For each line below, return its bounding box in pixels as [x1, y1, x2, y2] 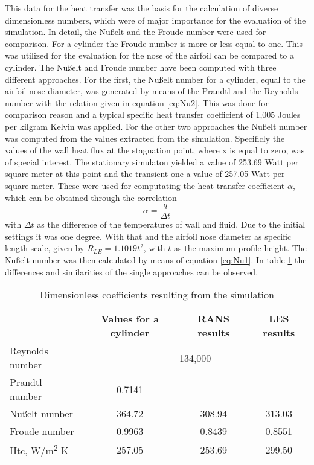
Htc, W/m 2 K [10, 441, 69, 458]
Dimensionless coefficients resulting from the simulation [40, 287, 274, 302]
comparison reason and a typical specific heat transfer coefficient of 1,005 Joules [5, 108, 301, 121]
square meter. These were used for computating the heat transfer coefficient [5, 179, 285, 191]
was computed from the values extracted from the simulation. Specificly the [5, 132, 285, 144]
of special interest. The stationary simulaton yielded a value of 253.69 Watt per [5, 155, 299, 168]
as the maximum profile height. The [174, 242, 307, 254]
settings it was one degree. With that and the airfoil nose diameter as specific [5, 229, 292, 242]
